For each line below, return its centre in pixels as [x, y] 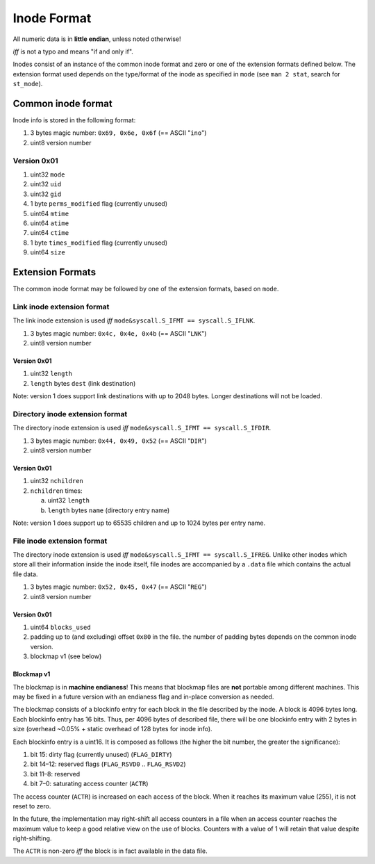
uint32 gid [46, 194]
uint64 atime [50, 223]
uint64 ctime [50, 233]
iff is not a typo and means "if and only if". [73, 51]
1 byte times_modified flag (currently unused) [99, 243]
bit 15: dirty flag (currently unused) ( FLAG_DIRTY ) [101, 754]
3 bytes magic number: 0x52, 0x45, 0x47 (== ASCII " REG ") [118, 587]
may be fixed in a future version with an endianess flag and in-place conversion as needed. [143, 696]
